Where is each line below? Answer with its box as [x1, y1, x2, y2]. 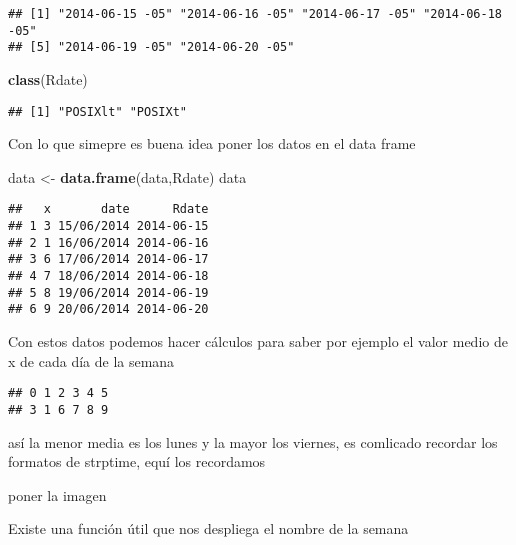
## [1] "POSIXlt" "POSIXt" [8, 104, 187, 119]
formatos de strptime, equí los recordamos [8, 451, 266, 472]
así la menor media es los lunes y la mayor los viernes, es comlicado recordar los [8, 431, 498, 452]
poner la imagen [8, 484, 107, 505]
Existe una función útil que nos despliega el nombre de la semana [8, 518, 409, 539]
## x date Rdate [8, 202, 209, 217]
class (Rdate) [8, 68, 88, 89]
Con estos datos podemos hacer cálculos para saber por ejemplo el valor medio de [8, 331, 508, 351]
